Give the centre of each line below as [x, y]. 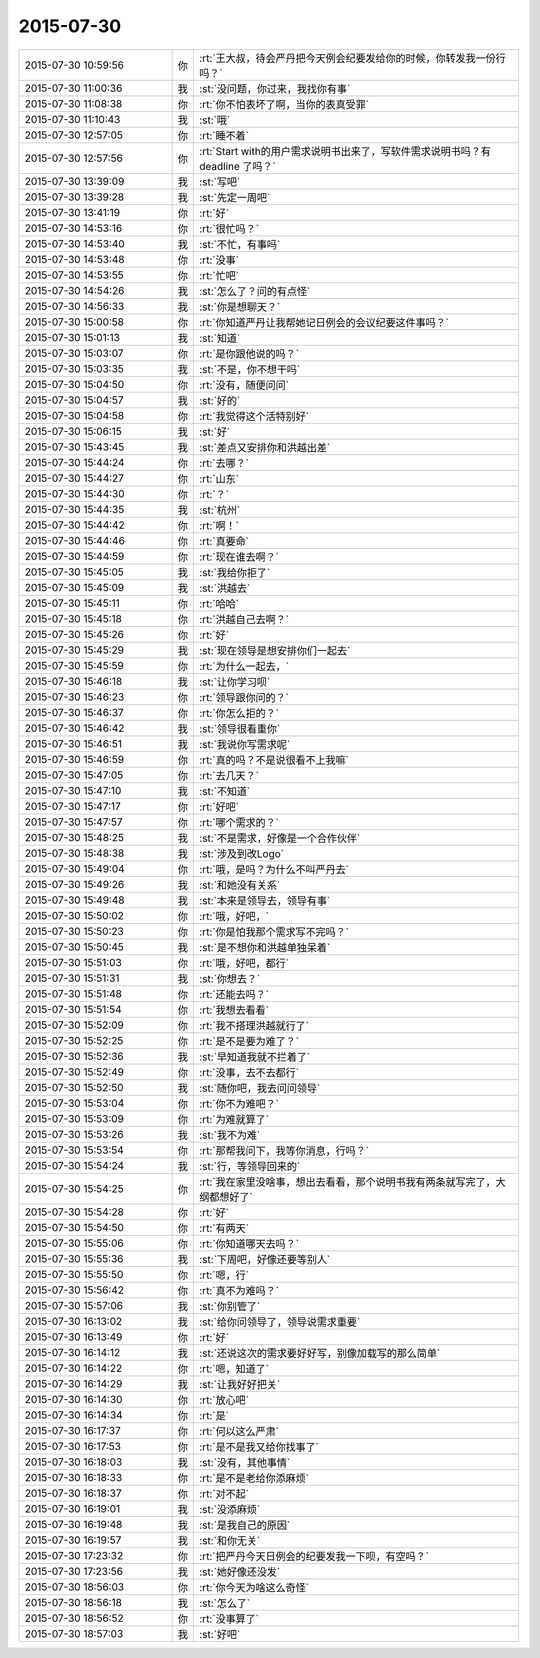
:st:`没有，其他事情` [245, 1462]
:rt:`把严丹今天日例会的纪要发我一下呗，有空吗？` [314, 1556]
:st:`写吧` [220, 182]
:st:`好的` [220, 400]
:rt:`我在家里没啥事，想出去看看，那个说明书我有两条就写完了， [347, 1182]
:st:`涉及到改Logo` [242, 853]
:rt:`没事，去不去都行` [249, 1072]
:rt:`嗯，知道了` [234, 1368]
